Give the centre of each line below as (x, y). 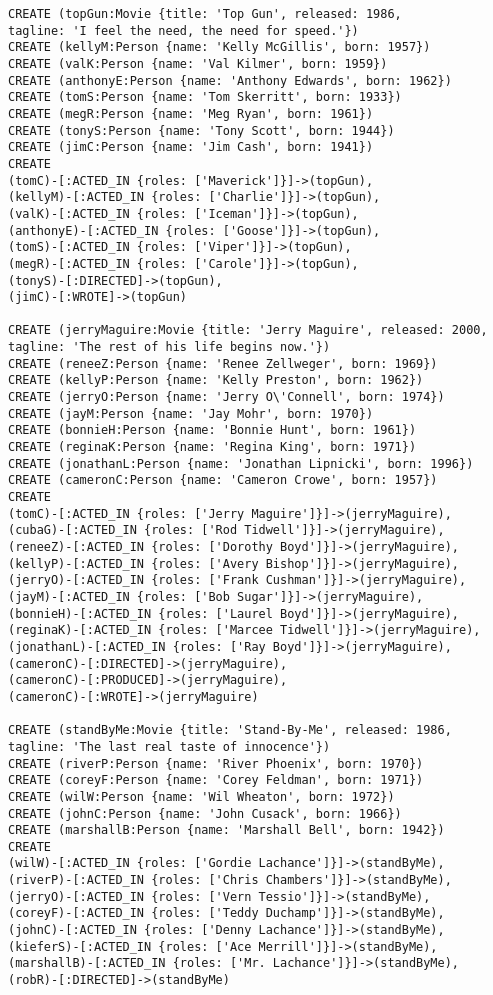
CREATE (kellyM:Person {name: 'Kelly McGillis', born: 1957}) (219, 47)
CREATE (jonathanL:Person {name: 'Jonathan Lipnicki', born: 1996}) (241, 463)
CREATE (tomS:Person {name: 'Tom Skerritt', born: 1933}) (205, 97)
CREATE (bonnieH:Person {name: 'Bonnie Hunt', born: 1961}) (212, 430)
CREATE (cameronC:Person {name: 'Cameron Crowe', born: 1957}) (223, 480)
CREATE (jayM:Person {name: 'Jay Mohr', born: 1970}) (191, 413)
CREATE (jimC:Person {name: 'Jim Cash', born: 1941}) (191, 147)
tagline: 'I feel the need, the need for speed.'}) (183, 30)
